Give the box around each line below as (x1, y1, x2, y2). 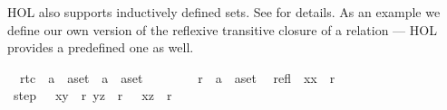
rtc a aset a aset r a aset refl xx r (19, 68, 335, 87)
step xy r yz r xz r (13, 86, 172, 105)
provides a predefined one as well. (7, 38, 194, 57)
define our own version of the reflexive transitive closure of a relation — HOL (7, 20, 437, 39)
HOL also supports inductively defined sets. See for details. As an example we (7, 3, 441, 21)
